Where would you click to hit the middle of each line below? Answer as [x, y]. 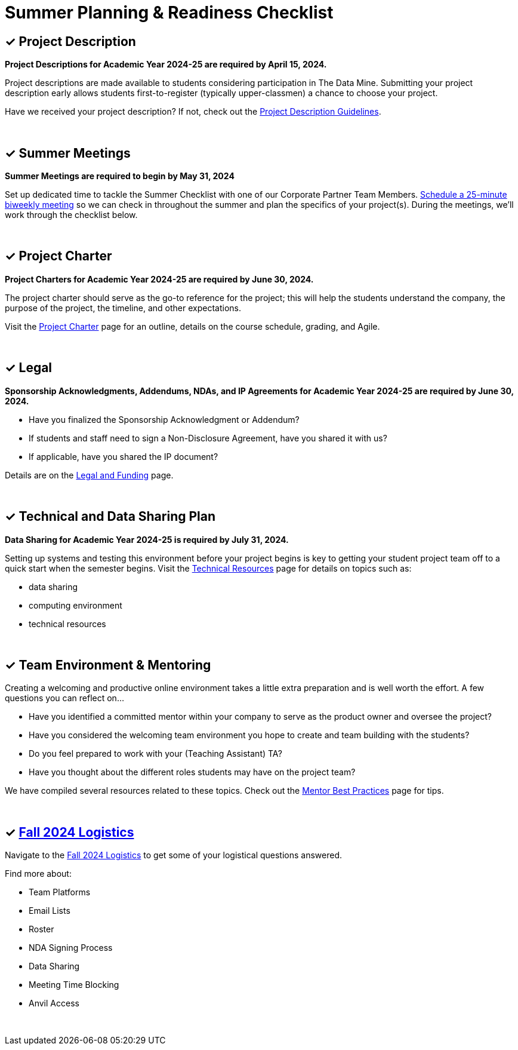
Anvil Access [54, 1003]
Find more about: [38, 874]
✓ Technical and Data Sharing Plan [110, 517]
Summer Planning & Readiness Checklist [169, 13]
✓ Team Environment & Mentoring [108, 665]
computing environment [75, 605]
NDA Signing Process [71, 948]
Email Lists [50, 911]
